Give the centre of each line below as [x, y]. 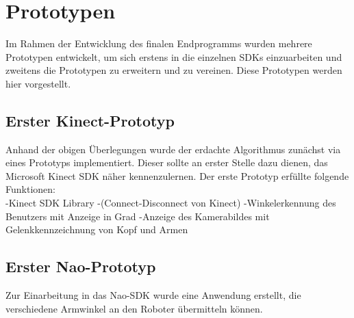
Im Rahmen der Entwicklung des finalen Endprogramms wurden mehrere [159, 43]
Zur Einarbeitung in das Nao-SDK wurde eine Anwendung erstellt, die [153, 295]
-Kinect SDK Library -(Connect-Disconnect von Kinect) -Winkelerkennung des [171, 203]
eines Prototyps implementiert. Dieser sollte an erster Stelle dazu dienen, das [167, 162]
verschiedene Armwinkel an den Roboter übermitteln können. [134, 308]
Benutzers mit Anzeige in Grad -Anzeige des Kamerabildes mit [138, 216]
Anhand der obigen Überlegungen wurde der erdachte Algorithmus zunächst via [173, 149]
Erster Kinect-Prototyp [90, 120]
